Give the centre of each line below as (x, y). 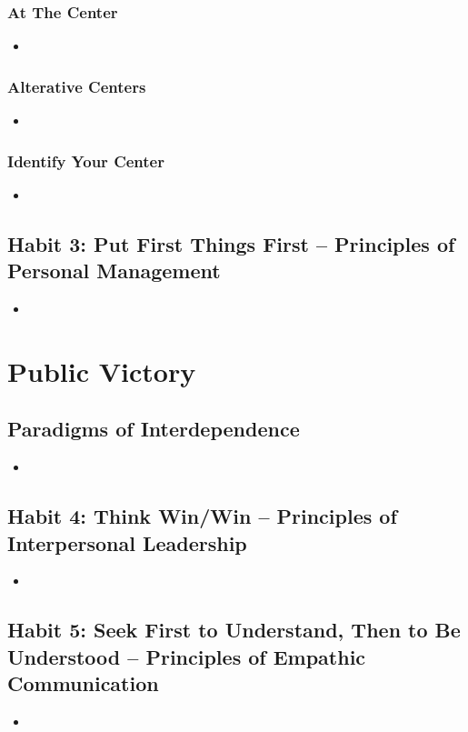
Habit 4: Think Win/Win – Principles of (202, 516)
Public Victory (102, 371)
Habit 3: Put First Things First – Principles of (231, 243)
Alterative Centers (77, 86)
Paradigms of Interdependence (154, 429)
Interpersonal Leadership (127, 542)
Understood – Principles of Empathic (187, 656)
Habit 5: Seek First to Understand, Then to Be (234, 630)
